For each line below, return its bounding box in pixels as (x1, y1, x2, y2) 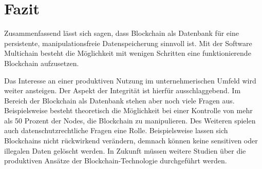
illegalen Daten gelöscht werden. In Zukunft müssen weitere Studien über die (4, 145, 246, 156)
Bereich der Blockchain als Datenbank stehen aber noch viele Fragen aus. (4, 95, 235, 105)
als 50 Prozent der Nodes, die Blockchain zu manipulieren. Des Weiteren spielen (4, 115, 256, 125)
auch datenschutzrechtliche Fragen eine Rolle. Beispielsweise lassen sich (4, 125, 228, 136)
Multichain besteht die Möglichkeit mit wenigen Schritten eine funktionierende (4, 48, 251, 58)
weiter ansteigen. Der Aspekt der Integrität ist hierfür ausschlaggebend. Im (4, 85, 241, 96)
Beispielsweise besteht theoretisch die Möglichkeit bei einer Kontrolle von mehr (4, 105, 253, 116)
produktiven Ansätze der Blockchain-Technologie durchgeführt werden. (4, 155, 227, 166)
